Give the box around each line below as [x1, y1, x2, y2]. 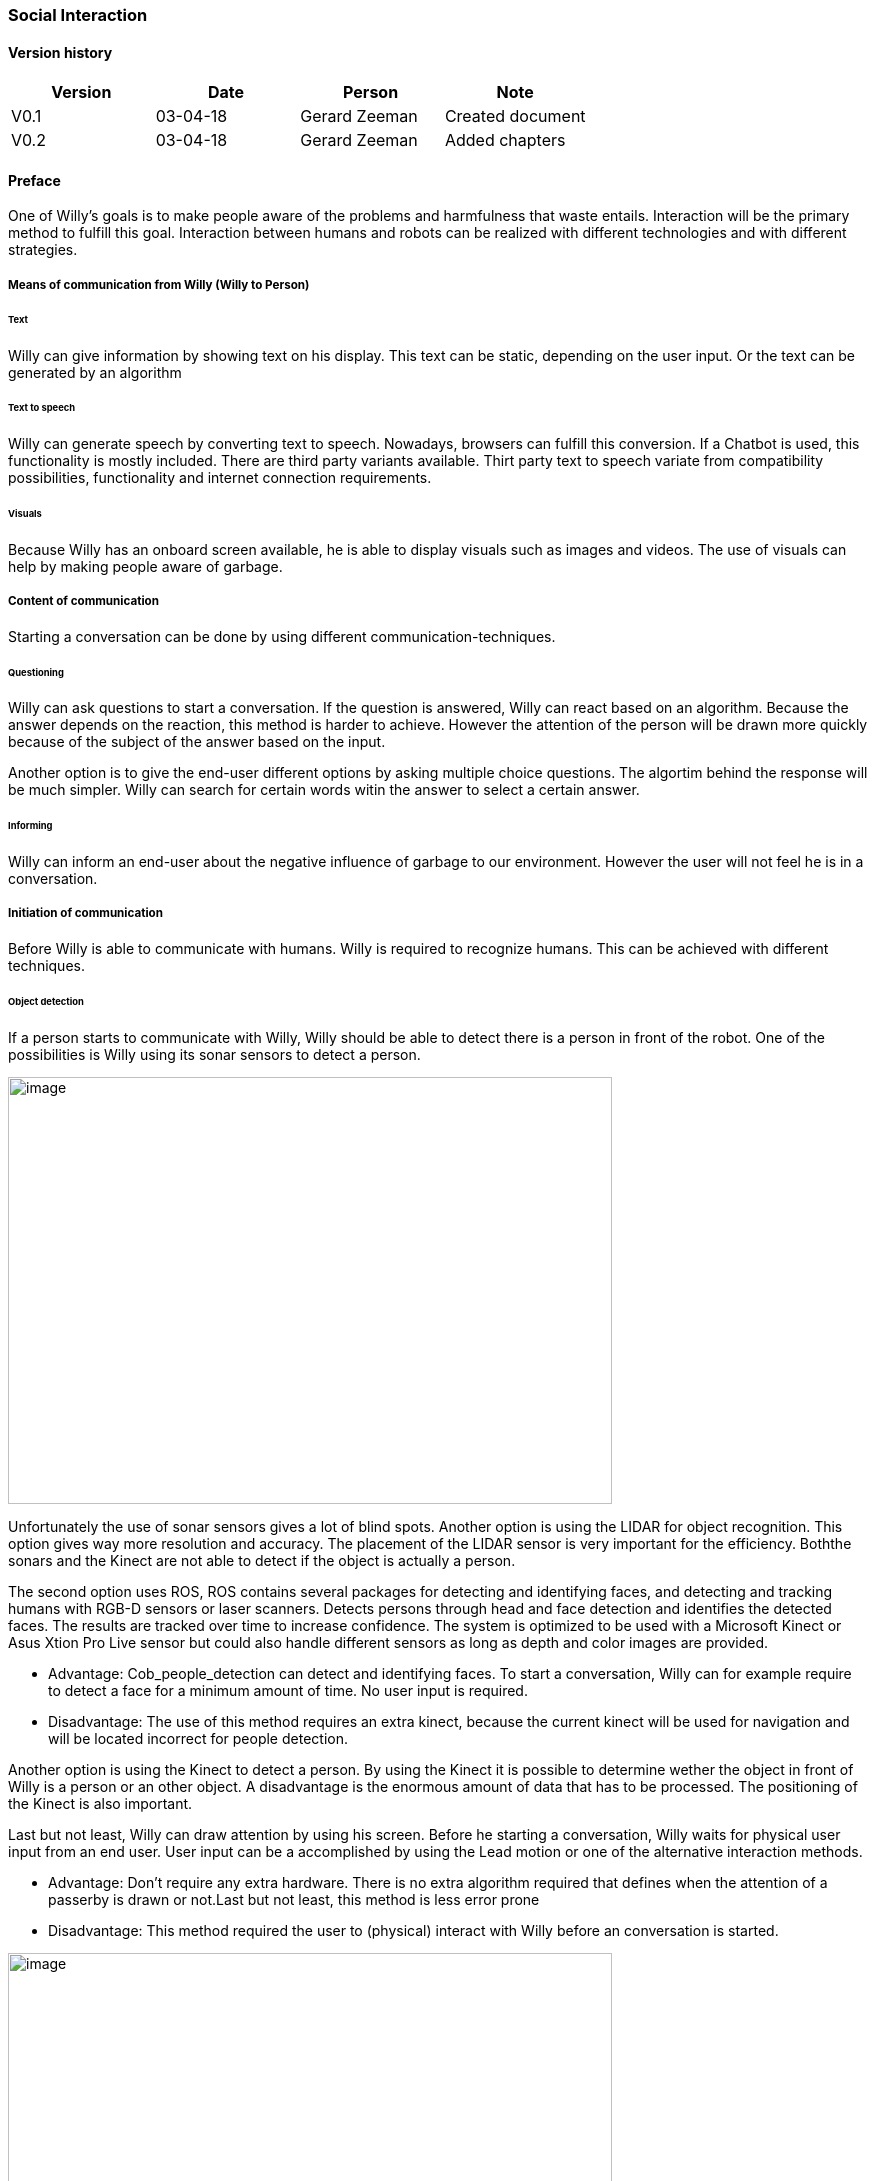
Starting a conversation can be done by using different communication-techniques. [8, 627, 556, 645]
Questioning [8, 666, 64, 678]
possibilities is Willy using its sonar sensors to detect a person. [8, 1045, 421, 1063]
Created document [444, 106, 586, 127]
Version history [8, 43, 113, 61]
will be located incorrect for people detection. [48, 1729, 348, 1747]
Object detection [8, 995, 84, 1007]
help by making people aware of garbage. [8, 557, 283, 575]
